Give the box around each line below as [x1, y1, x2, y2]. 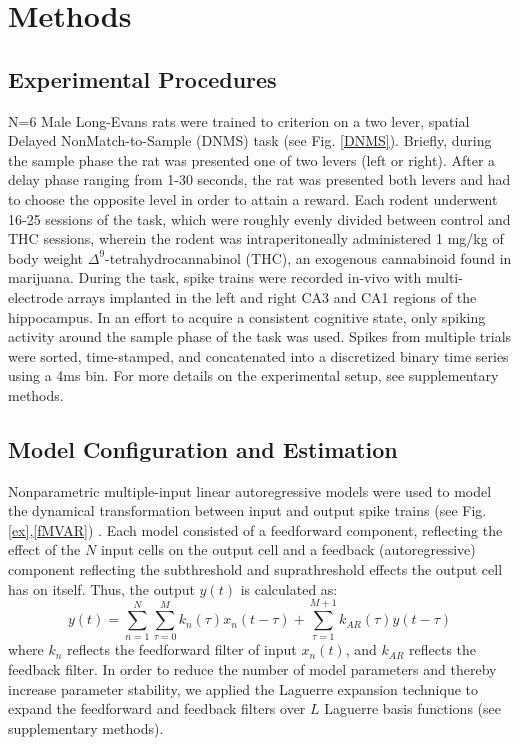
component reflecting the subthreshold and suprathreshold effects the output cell [8, 559, 503, 580]
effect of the [8, 539, 81, 560]
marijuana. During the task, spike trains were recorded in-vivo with [8, 267, 422, 288]
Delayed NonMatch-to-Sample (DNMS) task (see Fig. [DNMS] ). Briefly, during [8, 130, 492, 151]
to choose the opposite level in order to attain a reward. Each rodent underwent [8, 188, 498, 209]
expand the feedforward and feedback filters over [8, 698, 306, 719]
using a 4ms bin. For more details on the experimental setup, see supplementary [8, 365, 499, 386]
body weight [8, 247, 84, 268]
